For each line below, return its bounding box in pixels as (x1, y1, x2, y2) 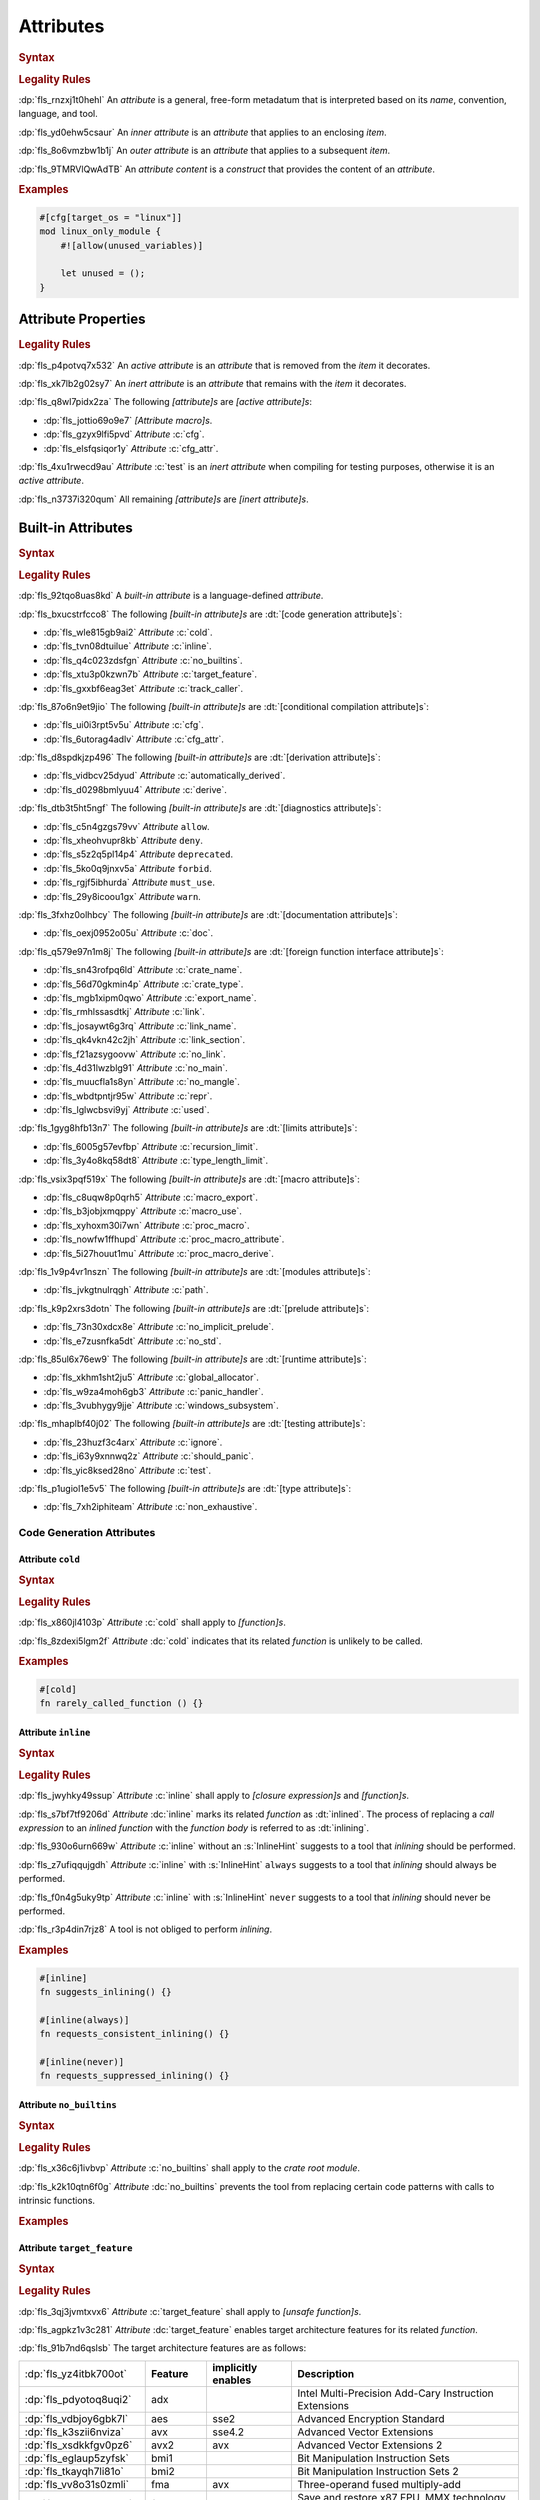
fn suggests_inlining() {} (39, 1986, 172, 1998)
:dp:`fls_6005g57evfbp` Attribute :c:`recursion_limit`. (43, 1140, 259, 1152)
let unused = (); (60, 268, 146, 279)
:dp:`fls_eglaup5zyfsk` (24, 2451, 130, 2465)
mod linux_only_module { (39, 226, 162, 237)
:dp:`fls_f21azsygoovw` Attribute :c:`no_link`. (43, 1048, 227, 1060)
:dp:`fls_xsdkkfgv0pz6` (24, 2438, 133, 2452)
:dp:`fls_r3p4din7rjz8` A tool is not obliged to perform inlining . (18, 1923, 273, 1935)
